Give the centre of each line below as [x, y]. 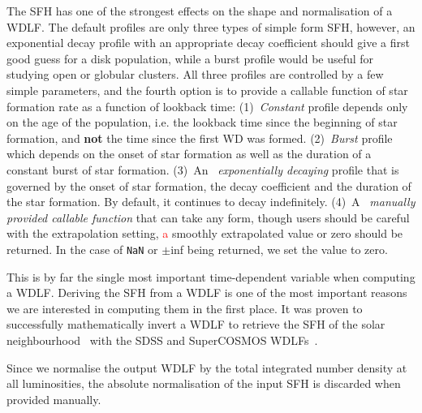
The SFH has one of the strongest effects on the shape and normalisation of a [200, 11]
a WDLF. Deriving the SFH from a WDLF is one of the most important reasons [207, 293]
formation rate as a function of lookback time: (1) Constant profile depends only [207, 106]
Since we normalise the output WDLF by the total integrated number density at [207, 367]
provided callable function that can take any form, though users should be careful [208, 217]
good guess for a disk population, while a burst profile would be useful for [190, 58]
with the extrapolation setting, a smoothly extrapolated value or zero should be [205, 233]
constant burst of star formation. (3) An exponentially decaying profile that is [203, 169]
